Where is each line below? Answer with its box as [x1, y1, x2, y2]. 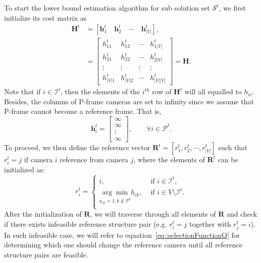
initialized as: [4, 164, 45, 175]
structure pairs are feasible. [4, 249, 88, 260]
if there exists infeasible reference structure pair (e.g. [4, 218, 167, 229]
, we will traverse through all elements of [90, 209, 216, 219]
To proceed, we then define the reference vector [4, 142, 150, 152]
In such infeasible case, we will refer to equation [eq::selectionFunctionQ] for [4, 229, 240, 240]
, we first [219, 3, 246, 13]
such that [218, 142, 247, 152]
